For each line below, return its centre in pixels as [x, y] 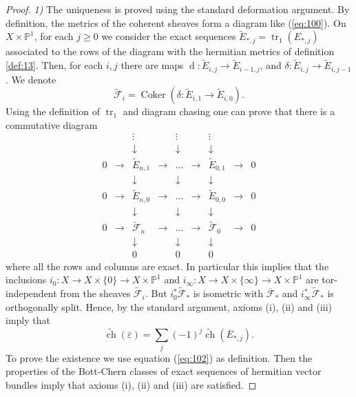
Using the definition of [53, 111]
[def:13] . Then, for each [54, 65]
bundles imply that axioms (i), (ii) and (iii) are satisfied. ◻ [131, 384]
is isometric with [228, 293]
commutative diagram [52, 124]
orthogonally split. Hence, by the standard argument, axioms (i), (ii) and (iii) [169, 306]
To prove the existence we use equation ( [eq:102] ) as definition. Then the [159, 357]
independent [31, 293]
